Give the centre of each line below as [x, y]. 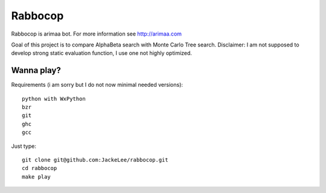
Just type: [24, 146]
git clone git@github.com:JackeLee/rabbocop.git [95, 160]
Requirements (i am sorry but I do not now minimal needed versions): [97, 85]
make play [36, 177]
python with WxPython [54, 99]
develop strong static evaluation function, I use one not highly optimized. [102, 53]
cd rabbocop [40, 168]
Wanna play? [36, 70]
